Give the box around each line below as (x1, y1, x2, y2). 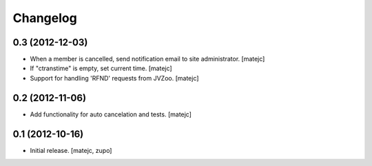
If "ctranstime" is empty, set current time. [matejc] (30, 64, 172, 72)
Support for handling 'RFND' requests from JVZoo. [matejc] (30, 74, 199, 82)
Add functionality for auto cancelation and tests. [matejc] (30, 110, 192, 118)
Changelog (12, 10, 77, 25)
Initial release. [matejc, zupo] (30, 146, 112, 154)
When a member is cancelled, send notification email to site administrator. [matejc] (30, 55, 265, 63)
